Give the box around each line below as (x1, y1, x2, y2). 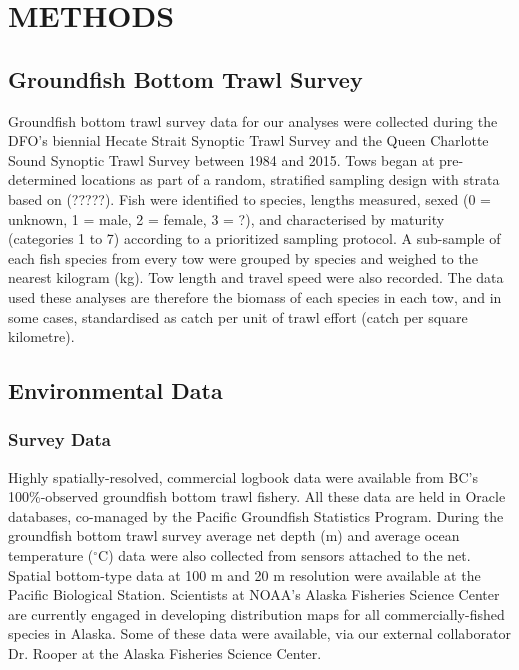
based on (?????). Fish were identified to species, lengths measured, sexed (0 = (8, 188, 491, 209)
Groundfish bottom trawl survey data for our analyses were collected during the (8, 110, 498, 131)
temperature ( (8, 545, 94, 566)
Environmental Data (8, 375, 223, 406)
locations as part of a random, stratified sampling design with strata (81, 169, 500, 190)
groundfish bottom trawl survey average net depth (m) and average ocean (8, 525, 460, 546)
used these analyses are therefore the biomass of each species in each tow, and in (8, 286, 502, 307)
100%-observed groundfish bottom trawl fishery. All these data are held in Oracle (8, 486, 506, 507)
